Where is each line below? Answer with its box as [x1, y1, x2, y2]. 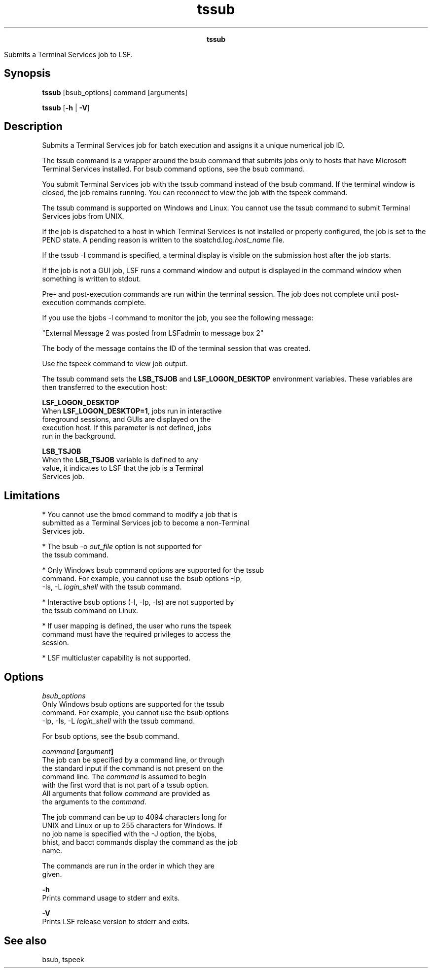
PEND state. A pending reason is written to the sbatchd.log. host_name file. [42, 236, 285, 244]
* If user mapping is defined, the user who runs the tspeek [42, 622, 232, 630]
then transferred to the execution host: [42, 383, 167, 392]
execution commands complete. [42, 298, 146, 307]
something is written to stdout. [42, 275, 141, 283]
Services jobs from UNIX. [42, 212, 124, 221]
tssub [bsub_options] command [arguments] [42, 88, 187, 97]
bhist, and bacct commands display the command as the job [42, 838, 238, 847]
